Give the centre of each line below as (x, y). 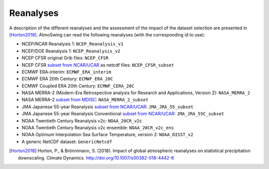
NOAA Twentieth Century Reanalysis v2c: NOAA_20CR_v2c (82, 121)
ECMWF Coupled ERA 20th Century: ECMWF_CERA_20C (78, 86)
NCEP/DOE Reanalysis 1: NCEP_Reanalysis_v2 (71, 51)
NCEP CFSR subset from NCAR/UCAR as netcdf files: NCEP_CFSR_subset (98, 65)
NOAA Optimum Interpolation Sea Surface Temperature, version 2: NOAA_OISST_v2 (108, 135)
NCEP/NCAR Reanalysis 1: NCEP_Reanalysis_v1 (73, 44)
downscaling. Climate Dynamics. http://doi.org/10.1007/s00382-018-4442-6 (96, 158)
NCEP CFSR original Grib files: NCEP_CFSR (65, 58)
